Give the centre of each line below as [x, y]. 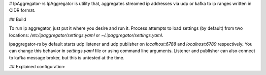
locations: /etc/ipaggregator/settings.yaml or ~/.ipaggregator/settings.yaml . [86, 35]
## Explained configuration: [37, 67]
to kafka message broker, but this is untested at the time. [67, 57]
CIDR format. [22, 10]
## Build [18, 19]
